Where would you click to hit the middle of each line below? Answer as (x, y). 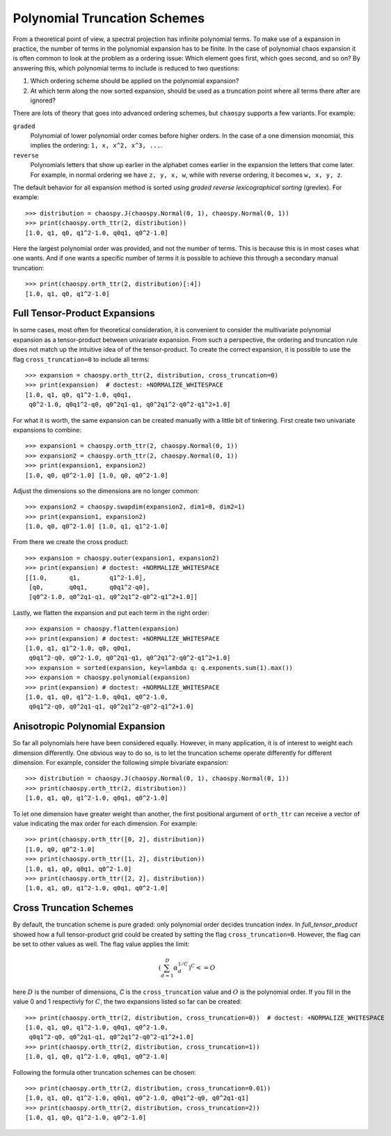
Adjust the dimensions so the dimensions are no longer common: (106, 490)
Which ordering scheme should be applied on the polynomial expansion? (135, 81)
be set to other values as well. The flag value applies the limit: (101, 944)
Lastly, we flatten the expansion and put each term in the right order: (111, 612)
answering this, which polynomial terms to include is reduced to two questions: (126, 68)
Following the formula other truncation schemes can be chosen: (104, 1072)
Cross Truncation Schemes (73, 908)
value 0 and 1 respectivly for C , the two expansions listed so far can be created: (127, 1002)
